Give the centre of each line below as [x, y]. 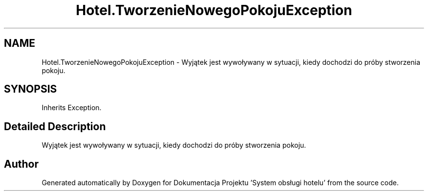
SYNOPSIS [31, 89]
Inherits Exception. [72, 108]
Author [21, 164]
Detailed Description [55, 126]
